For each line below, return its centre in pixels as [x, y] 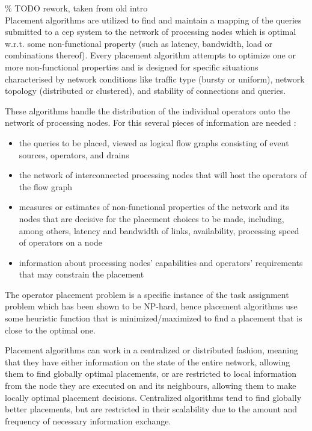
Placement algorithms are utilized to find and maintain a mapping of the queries [153, 20]
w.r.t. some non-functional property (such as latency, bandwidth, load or [139, 43]
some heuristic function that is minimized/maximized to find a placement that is [154, 318]
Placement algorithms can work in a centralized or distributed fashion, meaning [151, 350]
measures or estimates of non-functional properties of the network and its [154, 207]
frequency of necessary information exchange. [88, 420]
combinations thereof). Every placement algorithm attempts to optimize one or [150, 55]
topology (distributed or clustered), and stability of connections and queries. [145, 91]
